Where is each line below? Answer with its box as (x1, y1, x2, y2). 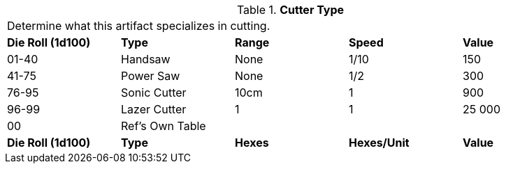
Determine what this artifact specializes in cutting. (7, 19, 270, 33)
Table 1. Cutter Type (236, 3, 345, 17)
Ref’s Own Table (121, 119, 206, 133)
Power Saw (121, 69, 180, 83)
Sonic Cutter (121, 86, 187, 99)
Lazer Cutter (121, 102, 187, 116)
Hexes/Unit (349, 136, 410, 150)
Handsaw (121, 52, 171, 66)
